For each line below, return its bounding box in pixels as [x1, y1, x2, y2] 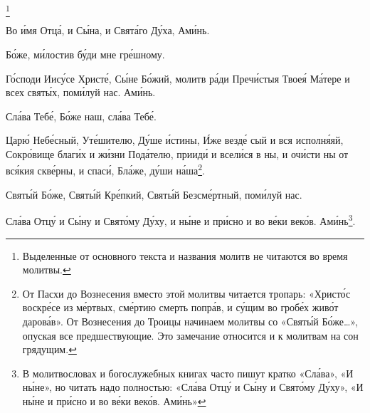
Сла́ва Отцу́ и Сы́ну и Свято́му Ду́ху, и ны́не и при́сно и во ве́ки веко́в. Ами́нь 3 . [6, 211, 356, 228]
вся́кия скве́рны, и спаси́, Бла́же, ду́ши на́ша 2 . [6, 161, 205, 178]
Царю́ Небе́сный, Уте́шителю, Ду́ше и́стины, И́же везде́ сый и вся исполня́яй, [6, 132, 344, 147]
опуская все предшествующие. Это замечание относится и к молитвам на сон [22, 328, 359, 343]
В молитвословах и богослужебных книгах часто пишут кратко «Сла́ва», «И [22, 365, 354, 380]
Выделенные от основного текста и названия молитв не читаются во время [22, 248, 348, 263]
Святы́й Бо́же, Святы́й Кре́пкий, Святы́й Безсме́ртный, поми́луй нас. [6, 187, 302, 202]
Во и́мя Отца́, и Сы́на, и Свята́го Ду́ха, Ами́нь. [6, 23, 210, 38]
